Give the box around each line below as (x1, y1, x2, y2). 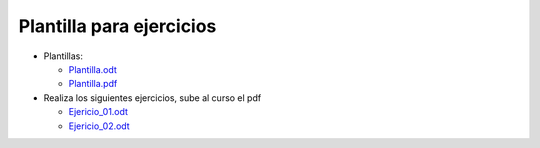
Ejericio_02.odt (68, 120, 130, 132)
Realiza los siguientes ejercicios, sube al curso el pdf (43, 91, 262, 104)
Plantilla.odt (68, 63, 117, 75)
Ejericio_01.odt (68, 106, 129, 118)
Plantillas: (43, 50, 84, 62)
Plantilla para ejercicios (18, 15, 217, 37)
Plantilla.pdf (68, 78, 118, 90)
